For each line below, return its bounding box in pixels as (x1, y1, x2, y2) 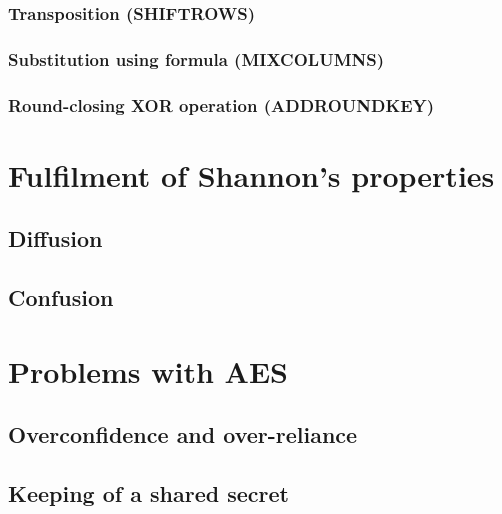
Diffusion (8, 223, 103, 254)
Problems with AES (8, 350, 288, 391)
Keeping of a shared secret (8, 478, 289, 509)
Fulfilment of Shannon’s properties (8, 154, 495, 195)
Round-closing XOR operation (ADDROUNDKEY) (8, 92, 435, 117)
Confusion (8, 282, 114, 313)
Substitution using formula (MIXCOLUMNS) (8, 46, 384, 71)
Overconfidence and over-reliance (8, 419, 358, 450)
